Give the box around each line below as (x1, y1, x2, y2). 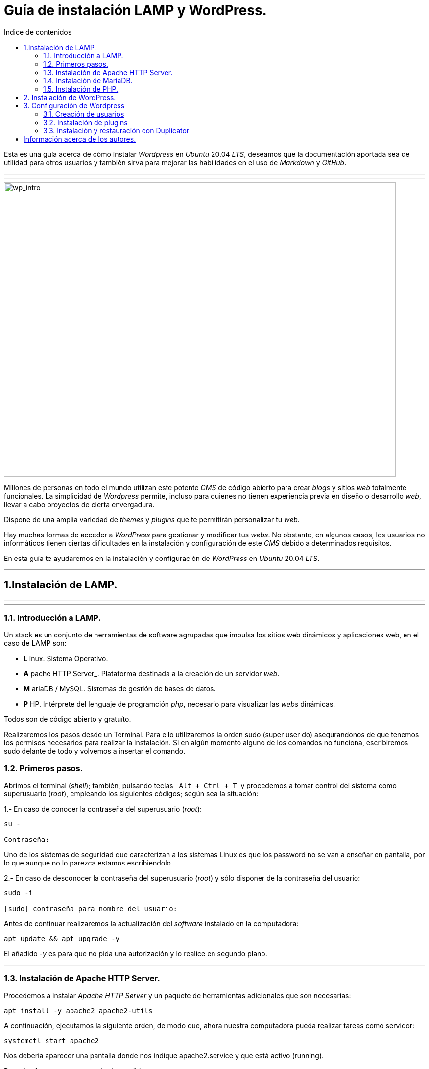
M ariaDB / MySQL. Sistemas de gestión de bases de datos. (24, 685, 216, 693)
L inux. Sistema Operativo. (24, 654, 108, 663)
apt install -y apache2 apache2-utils (4, 1006, 153, 1015)
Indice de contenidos (4, 27, 72, 36)
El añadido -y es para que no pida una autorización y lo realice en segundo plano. (4, 949, 267, 958)
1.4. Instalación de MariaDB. (43, 76, 133, 85)
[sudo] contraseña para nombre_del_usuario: (4, 905, 178, 913)
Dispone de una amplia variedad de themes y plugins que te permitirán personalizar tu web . (4, 515, 300, 524)
